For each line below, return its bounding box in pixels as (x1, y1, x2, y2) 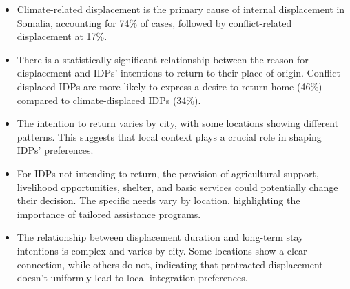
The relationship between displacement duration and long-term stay (17, 230, 304, 244)
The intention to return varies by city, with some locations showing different (17, 116, 339, 130)
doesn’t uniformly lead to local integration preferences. (17, 270, 248, 285)
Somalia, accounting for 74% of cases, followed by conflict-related (17, 15, 292, 30)
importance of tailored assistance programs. (17, 206, 201, 221)
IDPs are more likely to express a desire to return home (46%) (59, 79, 322, 93)
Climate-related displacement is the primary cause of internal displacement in (17, 2, 345, 16)
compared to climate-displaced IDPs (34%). (17, 92, 201, 107)
